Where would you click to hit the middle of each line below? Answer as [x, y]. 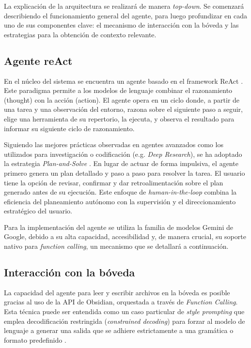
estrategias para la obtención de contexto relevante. [80, 34]
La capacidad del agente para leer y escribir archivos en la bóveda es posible [117, 292]
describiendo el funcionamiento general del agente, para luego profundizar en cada [125, 15]
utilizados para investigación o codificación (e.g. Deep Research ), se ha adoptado [123, 154]
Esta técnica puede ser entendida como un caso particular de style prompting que [124, 311]
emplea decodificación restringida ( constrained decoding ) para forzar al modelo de [125, 321]
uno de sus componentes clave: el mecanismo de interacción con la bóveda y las [121, 25]
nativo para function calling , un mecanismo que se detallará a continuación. [116, 246]
